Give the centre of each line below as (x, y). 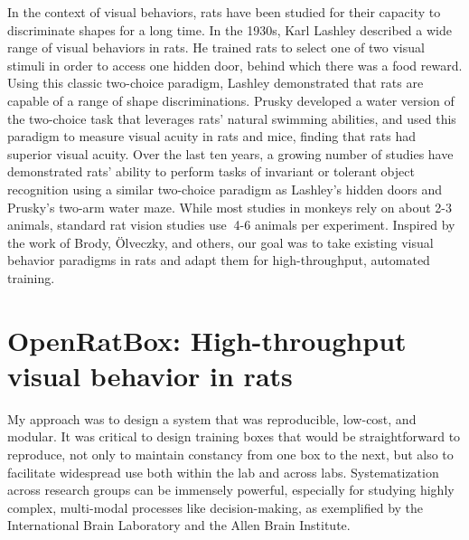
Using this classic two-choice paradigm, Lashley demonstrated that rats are (216, 83)
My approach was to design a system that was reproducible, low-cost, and (212, 418)
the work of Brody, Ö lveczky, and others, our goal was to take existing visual (220, 242)
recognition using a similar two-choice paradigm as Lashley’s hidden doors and (225, 189)
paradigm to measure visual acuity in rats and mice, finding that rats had (211, 136)
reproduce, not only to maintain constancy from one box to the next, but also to (230, 454)
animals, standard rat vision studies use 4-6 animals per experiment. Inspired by (231, 225)
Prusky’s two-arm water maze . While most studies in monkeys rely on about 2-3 (230, 207)
